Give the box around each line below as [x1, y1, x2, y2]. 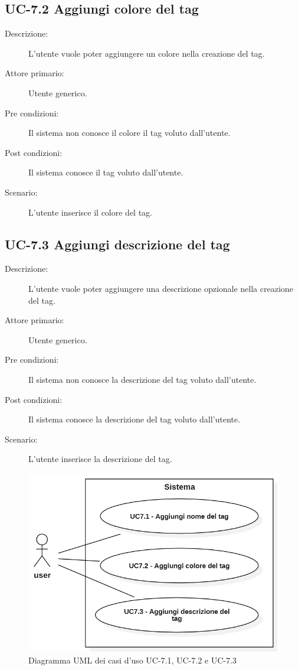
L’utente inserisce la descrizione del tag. [28, 453, 172, 465]
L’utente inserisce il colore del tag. [28, 206, 153, 218]
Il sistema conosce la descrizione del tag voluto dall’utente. [28, 413, 240, 425]
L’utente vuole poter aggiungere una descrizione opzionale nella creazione [28, 282, 293, 294]
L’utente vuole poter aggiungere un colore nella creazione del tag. [28, 47, 265, 59]
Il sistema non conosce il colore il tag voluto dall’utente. [28, 126, 231, 139]
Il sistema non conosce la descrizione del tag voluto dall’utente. [28, 373, 257, 385]
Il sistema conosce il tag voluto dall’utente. [28, 166, 184, 178]
